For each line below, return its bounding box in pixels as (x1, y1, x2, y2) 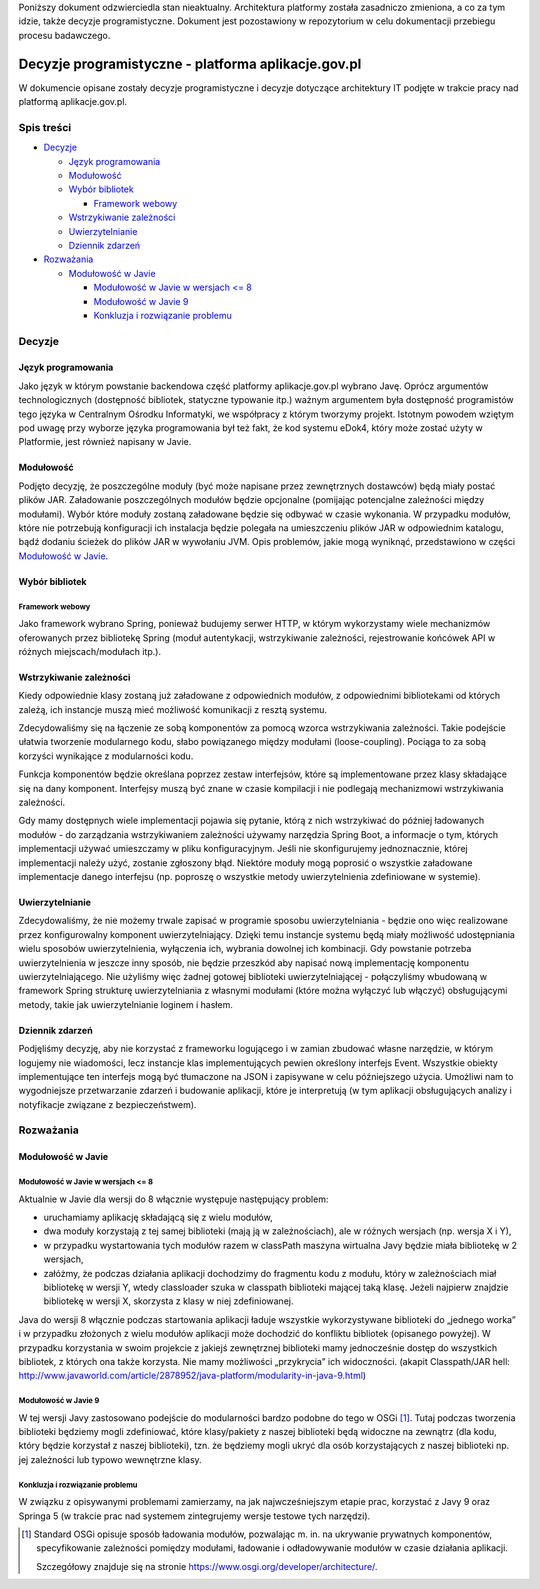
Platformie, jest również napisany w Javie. (18, 436, 192, 448)
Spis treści (18, 120, 72, 134)
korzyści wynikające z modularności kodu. (18, 750, 194, 762)
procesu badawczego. (18, 29, 111, 41)
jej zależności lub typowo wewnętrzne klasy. (18, 1453, 202, 1465)
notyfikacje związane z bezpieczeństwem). (18, 1098, 197, 1110)
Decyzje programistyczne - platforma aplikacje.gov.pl (18, 55, 362, 72)
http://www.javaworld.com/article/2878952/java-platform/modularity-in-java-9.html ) (18, 1370, 367, 1382)
